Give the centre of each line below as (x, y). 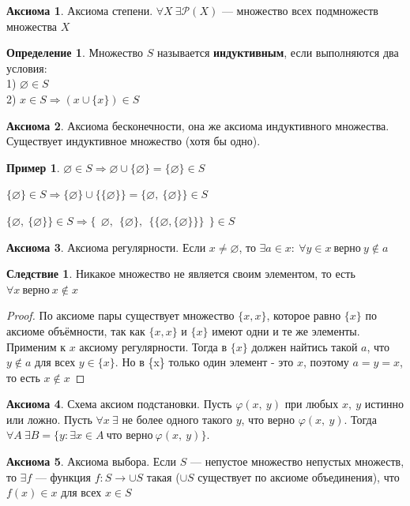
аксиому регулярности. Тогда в (153, 346)
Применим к (36, 346)
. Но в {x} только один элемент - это (204, 362)
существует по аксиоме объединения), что (299, 476)
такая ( (163, 476)
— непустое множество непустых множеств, (297, 461)
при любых (312, 404)
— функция (63, 476)
